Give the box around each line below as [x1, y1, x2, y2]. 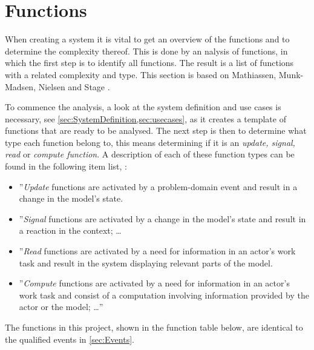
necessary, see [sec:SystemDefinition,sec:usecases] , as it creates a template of [5, 112, 286, 125]
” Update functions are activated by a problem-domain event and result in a [19, 180, 298, 193]
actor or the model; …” [19, 300, 103, 313]
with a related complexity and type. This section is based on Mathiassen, [5, 68, 276, 81]
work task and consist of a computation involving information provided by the [19, 288, 309, 301]
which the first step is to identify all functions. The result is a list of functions [5, 56, 294, 69]
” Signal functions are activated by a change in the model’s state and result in [19, 212, 306, 225]
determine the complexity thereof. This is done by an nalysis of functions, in [5, 44, 288, 57]
